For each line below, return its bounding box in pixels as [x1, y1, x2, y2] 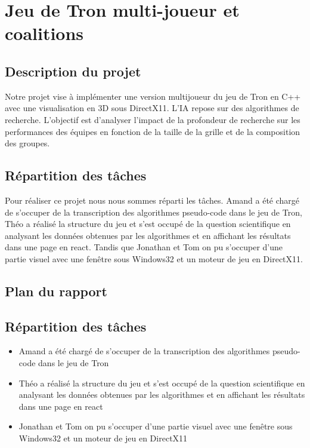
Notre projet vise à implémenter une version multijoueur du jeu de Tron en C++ [5, 90, 301, 102]
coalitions [5, 21, 84, 45]
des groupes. [5, 137, 50, 149]
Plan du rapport [5, 281, 107, 300]
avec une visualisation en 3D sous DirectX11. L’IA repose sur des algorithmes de [5, 102, 299, 114]
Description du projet [5, 62, 141, 80]
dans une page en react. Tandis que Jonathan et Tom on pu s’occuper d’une [5, 241, 283, 253]
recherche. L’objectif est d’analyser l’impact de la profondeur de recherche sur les [5, 113, 300, 125]
